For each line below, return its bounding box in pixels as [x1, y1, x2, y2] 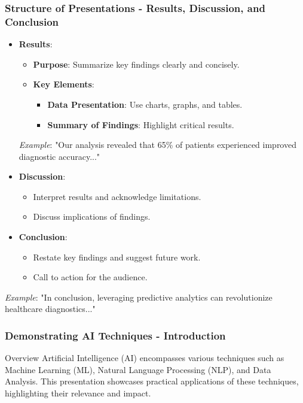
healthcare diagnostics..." [5, 302, 96, 315]
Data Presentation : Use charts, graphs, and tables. [47, 98, 243, 110]
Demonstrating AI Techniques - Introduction [5, 328, 226, 343]
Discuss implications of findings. [33, 210, 151, 223]
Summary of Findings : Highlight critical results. [47, 118, 234, 131]
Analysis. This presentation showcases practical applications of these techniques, [5, 375, 299, 387]
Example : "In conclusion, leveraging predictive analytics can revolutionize [5, 290, 273, 303]
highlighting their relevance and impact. [5, 387, 151, 399]
